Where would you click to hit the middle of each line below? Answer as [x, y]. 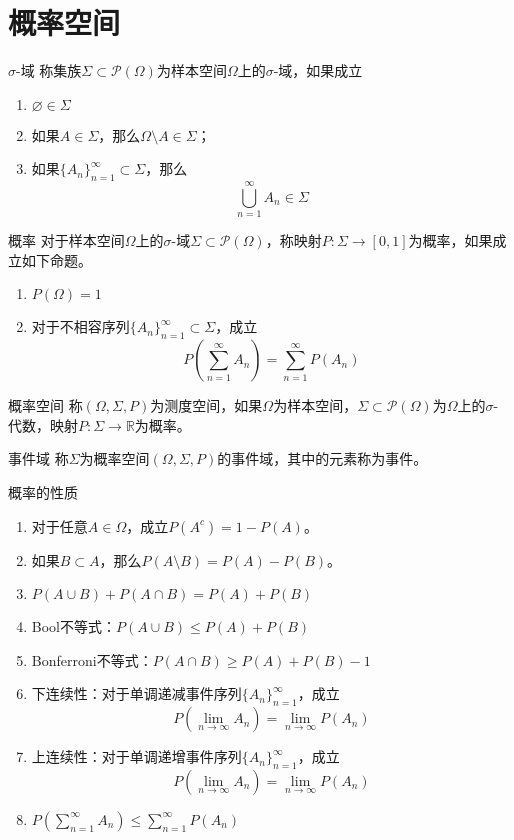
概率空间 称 [45, 405]
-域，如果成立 [318, 70]
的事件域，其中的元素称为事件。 [322, 458]
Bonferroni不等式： [92, 659]
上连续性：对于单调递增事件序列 [136, 756]
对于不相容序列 [80, 326]
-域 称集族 [49, 70]
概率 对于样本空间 [66, 240]
